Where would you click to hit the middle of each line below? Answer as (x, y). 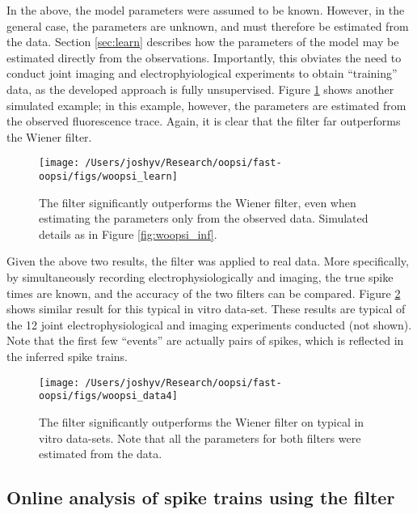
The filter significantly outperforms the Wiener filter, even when (198, 202)
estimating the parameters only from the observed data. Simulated (204, 218)
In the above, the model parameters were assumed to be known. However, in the (206, 10)
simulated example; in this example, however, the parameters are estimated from (206, 105)
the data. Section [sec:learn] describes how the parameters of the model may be (203, 42)
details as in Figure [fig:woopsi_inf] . (128, 234)
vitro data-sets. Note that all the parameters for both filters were (200, 438)
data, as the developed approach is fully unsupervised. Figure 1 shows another (200, 89)
